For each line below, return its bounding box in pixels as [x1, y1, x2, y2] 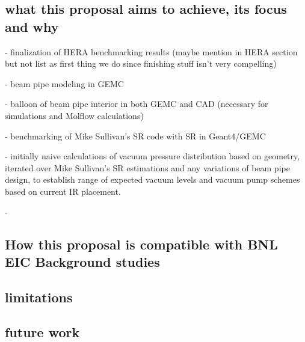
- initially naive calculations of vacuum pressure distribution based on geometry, [5, 150, 300, 162]
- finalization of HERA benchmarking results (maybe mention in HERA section [5, 45, 298, 58]
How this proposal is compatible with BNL [5, 234, 278, 253]
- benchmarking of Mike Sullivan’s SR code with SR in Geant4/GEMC [5, 129, 266, 142]
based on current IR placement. [5, 185, 121, 197]
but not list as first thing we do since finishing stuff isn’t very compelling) [5, 57, 277, 70]
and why [5, 17, 59, 35]
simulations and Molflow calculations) [5, 109, 144, 121]
